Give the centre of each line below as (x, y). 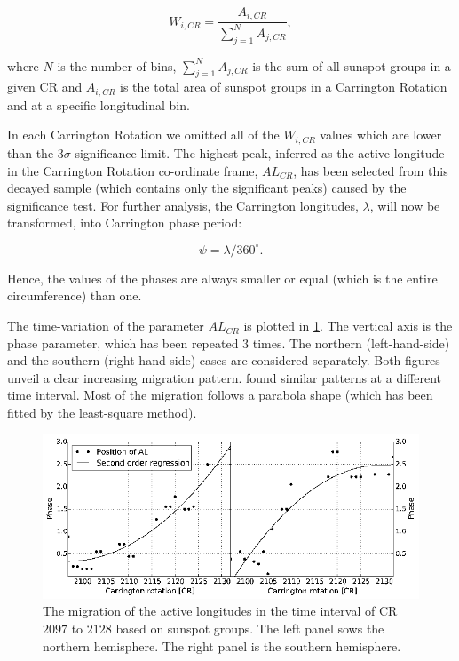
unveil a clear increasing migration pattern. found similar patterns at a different (224, 377)
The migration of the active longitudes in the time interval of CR (220, 611)
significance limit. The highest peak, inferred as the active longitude (260, 152)
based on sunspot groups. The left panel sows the (250, 629)
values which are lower (381, 135)
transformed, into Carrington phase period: (125, 223)
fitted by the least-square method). (102, 413)
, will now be (405, 205)
